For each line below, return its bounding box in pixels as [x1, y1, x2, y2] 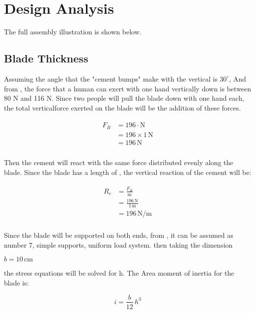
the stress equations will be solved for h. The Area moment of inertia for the [4, 268, 234, 278]
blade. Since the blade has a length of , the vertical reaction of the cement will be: [4, 167, 252, 177]
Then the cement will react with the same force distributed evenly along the [4, 157, 233, 167]
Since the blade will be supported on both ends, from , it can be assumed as [4, 230, 233, 240]
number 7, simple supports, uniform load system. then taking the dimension [4, 239, 233, 250]
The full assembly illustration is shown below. [4, 27, 142, 37]
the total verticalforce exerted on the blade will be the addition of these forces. [4, 102, 241, 113]
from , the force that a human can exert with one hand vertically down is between [4, 83, 252, 93]
